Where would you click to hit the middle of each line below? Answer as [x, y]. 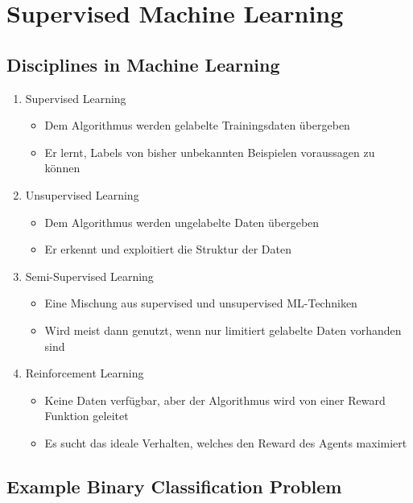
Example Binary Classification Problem [174, 486]
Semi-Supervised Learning [89, 276]
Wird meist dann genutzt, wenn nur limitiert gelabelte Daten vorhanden [223, 330]
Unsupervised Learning [82, 194]
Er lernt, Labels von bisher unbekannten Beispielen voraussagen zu [210, 152]
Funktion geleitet [87, 416]
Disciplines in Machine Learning [143, 64]
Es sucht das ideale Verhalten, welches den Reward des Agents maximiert [226, 442]
